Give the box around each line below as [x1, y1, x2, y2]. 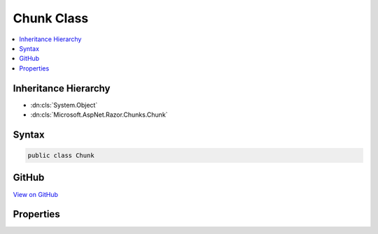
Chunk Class [13, 10, 89, 26]
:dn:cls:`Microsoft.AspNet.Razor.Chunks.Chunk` [30, 110, 168, 119]
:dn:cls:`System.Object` [30, 101, 98, 109]
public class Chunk [27, 152, 94, 160]
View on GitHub [13, 190, 59, 198]
